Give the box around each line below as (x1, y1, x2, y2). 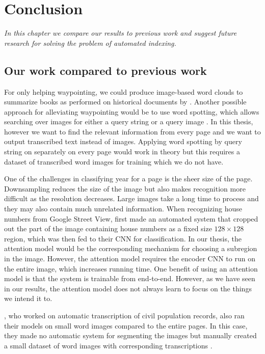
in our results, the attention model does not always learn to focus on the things (4, 283, 252, 293)
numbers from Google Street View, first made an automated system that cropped (4, 213, 258, 224)
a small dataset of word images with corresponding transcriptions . (4, 340, 213, 350)
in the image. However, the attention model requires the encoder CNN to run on (4, 253, 255, 264)
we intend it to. (4, 293, 52, 304)
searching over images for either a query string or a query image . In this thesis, (4, 116, 253, 127)
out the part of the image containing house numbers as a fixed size (4, 223, 212, 234)
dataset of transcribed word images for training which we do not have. (4, 156, 224, 167)
